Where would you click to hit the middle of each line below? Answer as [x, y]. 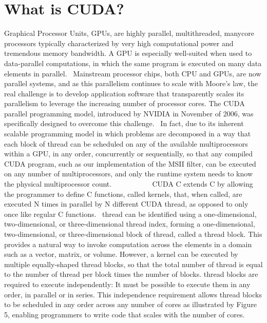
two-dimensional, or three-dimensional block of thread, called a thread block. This [133, 234]
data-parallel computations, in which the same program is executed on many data [133, 63]
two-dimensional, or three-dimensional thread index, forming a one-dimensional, [130, 224]
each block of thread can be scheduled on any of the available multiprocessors [126, 143]
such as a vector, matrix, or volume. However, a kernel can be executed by [121, 254]
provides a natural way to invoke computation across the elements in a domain [128, 244]
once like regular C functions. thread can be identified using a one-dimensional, [130, 214]
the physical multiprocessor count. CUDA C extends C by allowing [129, 184]
